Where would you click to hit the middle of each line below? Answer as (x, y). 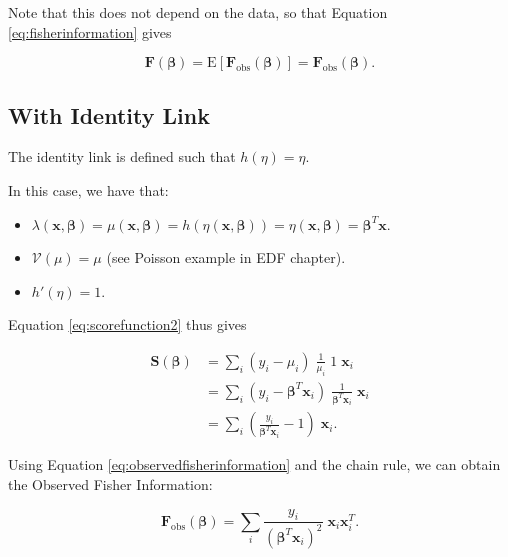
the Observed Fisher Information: (110, 483)
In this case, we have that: (88, 189)
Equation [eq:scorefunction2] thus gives (127, 324)
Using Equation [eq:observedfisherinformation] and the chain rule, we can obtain (254, 464)
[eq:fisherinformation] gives (90, 31)
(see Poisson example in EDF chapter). (226, 257)
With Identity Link (109, 114)
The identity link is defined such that (122, 156)
